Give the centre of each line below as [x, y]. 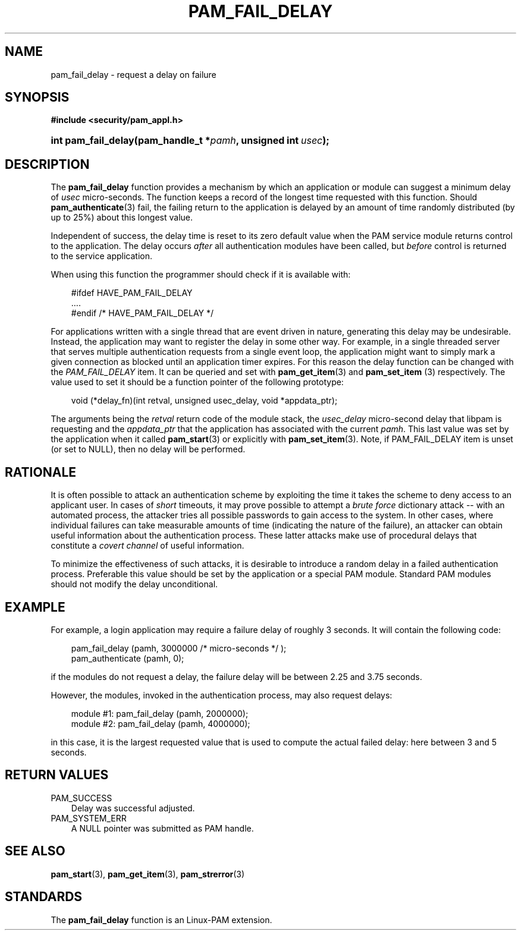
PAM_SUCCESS [81, 798]
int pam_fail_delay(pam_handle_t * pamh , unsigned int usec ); [190, 141]
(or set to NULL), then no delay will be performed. [148, 449]
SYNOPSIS [37, 97]
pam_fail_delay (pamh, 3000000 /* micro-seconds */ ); [179, 648]
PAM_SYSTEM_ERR [89, 818]
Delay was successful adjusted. [133, 808]
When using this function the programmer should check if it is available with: [201, 275]
